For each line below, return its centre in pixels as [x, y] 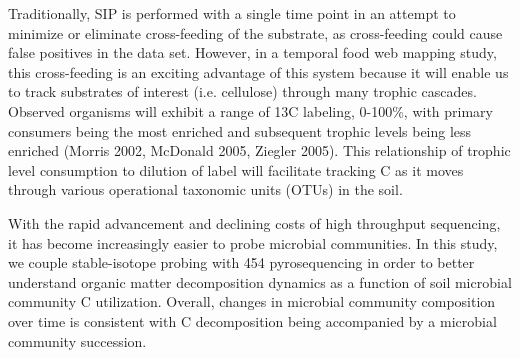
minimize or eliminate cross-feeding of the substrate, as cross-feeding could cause [255, 32]
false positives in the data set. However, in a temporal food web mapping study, [252, 52]
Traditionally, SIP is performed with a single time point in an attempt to [232, 13]
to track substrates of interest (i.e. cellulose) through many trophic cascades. [242, 91]
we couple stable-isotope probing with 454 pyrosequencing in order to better [241, 262]
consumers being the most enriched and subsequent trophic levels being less [240, 130]
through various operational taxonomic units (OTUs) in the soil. [205, 189]
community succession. [77, 340]
